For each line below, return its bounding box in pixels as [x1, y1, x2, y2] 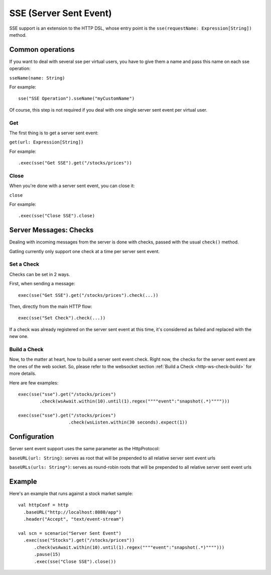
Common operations [9, 45, 75, 54]
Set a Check [9, 261, 40, 268]
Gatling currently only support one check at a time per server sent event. [9, 248, 160, 254]
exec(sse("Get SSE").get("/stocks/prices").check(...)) [18, 292, 159, 298]
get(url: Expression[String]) [9, 139, 84, 145]
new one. [9, 334, 29, 340]
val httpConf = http [18, 502, 69, 508]
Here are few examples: [9, 380, 59, 386]
